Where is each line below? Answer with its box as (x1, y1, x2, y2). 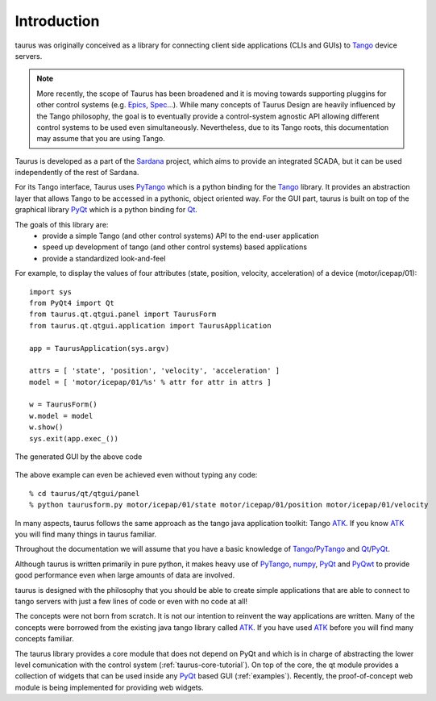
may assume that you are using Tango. (36, 134, 165, 144)
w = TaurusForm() (29, 400, 98, 409)
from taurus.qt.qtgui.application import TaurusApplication (29, 321, 272, 330)
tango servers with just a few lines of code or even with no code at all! (15, 596, 248, 606)
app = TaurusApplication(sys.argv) (29, 344, 170, 353)
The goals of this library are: (15, 219, 109, 229)
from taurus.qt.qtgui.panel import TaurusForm (29, 310, 217, 319)
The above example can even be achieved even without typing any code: (15, 470, 258, 480)
